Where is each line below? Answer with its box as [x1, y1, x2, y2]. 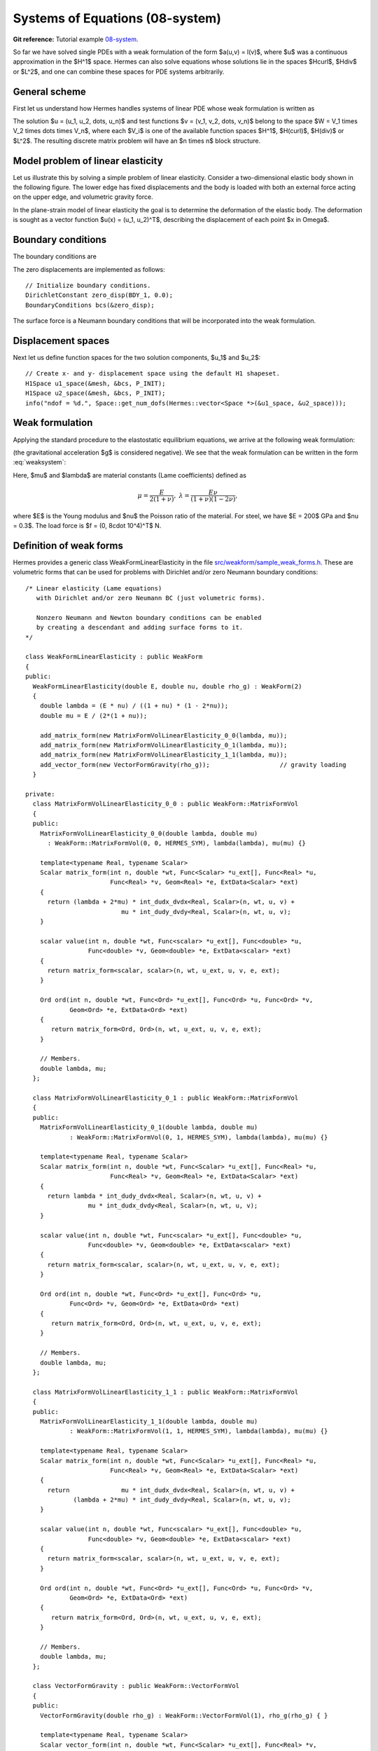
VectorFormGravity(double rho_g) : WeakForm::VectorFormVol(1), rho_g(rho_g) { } [39, 1711, 328, 1719]
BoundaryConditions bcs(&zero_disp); [25, 301, 155, 309]
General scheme [13, 85, 87, 97]
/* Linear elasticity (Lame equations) [25, 584, 162, 592]
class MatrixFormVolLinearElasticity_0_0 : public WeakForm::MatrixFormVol [32, 800, 299, 808]
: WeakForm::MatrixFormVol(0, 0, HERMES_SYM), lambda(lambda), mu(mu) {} [47, 839, 306, 847]
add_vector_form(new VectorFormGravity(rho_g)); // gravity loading [39, 761, 346, 768]
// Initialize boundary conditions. [25, 281, 151, 289]
